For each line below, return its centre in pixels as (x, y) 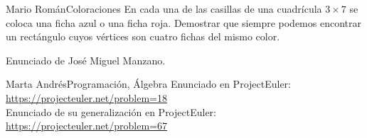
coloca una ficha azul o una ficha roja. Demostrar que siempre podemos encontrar (183, 22)
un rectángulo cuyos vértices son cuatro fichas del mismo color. (143, 36)
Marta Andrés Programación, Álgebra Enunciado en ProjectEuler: (148, 84)
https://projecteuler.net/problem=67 (86, 126)
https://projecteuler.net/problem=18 (86, 97)
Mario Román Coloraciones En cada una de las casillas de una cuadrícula (164, 8)
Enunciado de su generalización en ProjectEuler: (111, 111)
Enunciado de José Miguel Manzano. (86, 60)
